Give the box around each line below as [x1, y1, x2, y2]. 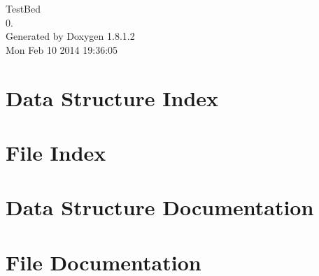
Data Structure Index [6, 83, 219, 112]
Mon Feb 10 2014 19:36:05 [6, 42, 118, 57]
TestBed [6, 1, 41, 15]
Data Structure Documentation [6, 193, 314, 221]
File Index [6, 138, 106, 166]
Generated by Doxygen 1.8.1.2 [6, 29, 135, 43]
